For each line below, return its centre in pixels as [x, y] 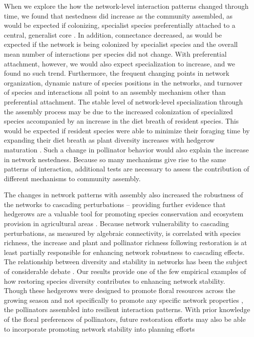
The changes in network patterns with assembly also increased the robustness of [124, 195]
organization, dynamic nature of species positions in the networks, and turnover [123, 82]
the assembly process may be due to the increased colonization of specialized [118, 111]
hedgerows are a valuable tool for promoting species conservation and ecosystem [124, 214]
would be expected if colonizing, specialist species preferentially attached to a [120, 25]
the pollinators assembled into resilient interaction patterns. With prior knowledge [127, 309]
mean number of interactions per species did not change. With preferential [115, 53]
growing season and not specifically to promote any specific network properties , [124, 300]
